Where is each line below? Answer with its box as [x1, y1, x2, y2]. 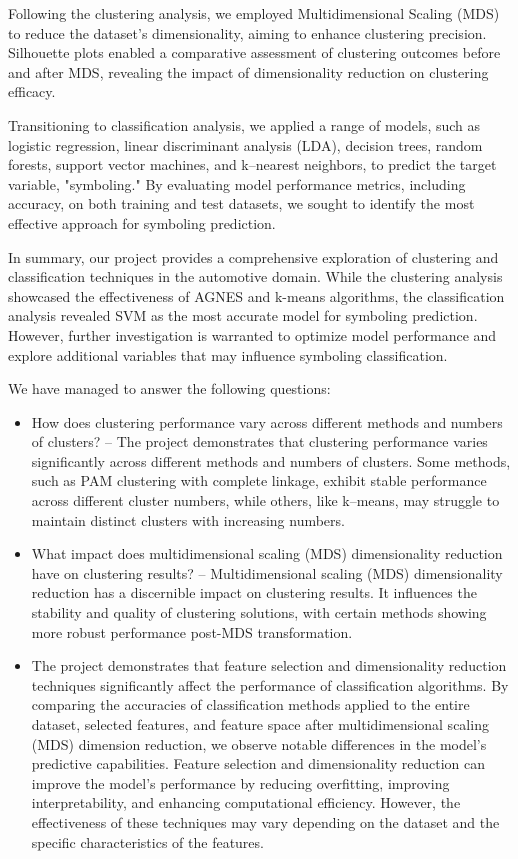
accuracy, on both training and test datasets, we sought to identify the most [8, 193, 475, 214]
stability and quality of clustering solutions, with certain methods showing [31, 602, 487, 623]
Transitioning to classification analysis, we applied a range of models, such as [8, 114, 481, 135]
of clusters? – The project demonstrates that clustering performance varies [31, 431, 488, 452]
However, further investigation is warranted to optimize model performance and [8, 324, 497, 345]
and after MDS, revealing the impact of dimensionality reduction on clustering [8, 61, 489, 82]
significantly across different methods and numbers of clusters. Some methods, [31, 450, 511, 471]
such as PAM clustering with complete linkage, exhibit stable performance [31, 470, 487, 491]
